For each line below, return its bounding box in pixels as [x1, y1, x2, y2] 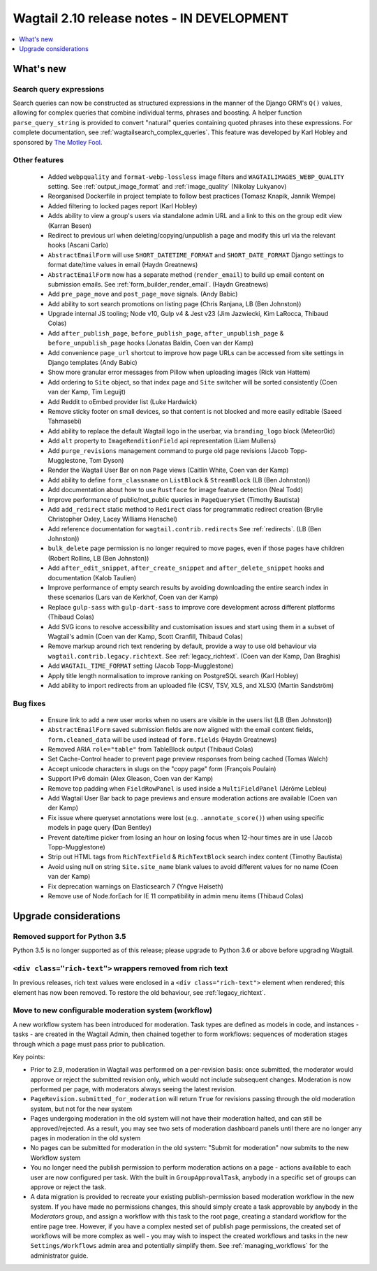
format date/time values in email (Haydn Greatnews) [47, 261, 198, 269]
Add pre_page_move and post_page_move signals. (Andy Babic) [47, 290, 238, 299]
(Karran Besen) [47, 221, 92, 230]
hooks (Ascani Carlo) [47, 241, 109, 250]
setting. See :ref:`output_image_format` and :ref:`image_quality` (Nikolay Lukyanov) [47, 182, 287, 190]
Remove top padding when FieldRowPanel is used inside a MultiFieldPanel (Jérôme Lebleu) [47, 784, 327, 793]
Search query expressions [13, 84, 105, 94]
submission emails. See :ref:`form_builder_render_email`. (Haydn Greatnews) [47, 280, 269, 288]
